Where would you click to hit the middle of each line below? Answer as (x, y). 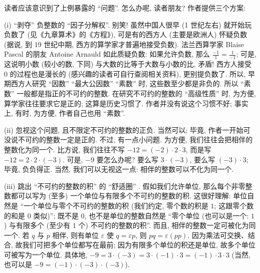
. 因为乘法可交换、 (218, 235)
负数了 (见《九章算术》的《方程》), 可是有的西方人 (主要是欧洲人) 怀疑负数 (126, 34)
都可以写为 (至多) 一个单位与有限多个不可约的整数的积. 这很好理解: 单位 (129, 196)
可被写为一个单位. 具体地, (46, 254)
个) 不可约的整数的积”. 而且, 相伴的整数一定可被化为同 (167, 225)
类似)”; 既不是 (56, 215)
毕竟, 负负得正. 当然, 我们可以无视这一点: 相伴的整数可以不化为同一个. (119, 169)
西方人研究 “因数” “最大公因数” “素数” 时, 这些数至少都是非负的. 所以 (124, 83)
